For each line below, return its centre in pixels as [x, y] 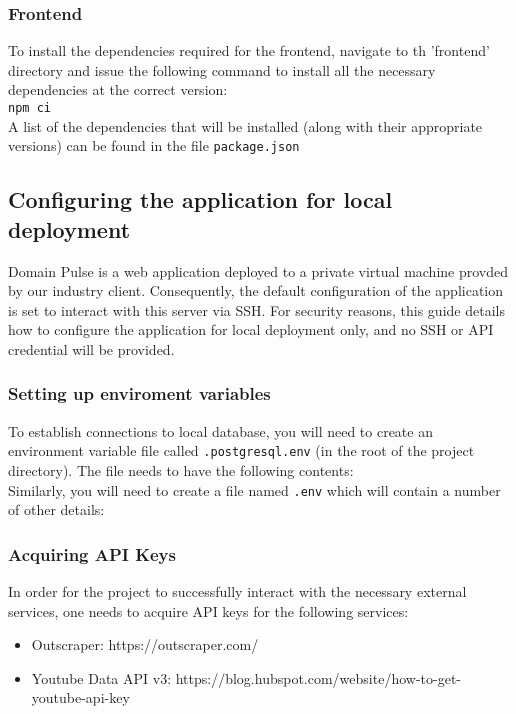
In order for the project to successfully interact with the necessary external [237, 591]
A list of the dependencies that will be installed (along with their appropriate [245, 125]
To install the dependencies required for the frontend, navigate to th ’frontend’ [249, 50]
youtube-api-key [80, 697]
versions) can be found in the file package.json [154, 145]
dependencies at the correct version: [118, 89]
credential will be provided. [91, 348]
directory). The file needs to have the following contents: [181, 469]
